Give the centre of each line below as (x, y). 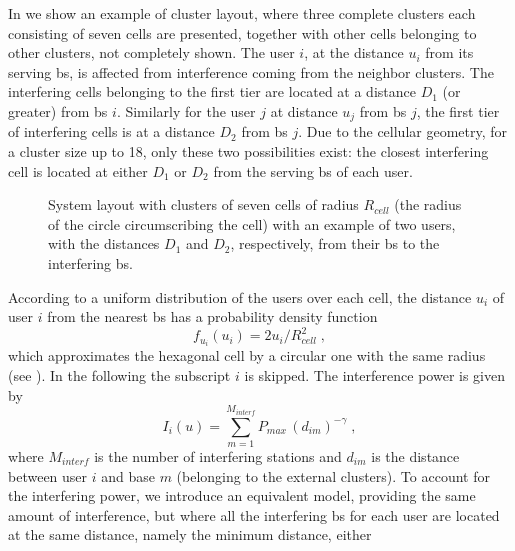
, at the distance (354, 52)
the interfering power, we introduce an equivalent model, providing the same (242, 495)
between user (48, 475)
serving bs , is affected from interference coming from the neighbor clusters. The (251, 71)
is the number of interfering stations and (218, 455)
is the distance (415, 455)
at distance (304, 110)
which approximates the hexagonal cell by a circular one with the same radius (247, 355)
